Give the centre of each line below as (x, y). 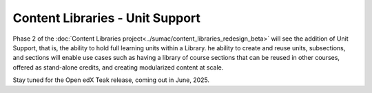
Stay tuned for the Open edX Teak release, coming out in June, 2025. (111, 80)
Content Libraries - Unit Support (107, 18)
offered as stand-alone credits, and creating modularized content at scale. (118, 67)
